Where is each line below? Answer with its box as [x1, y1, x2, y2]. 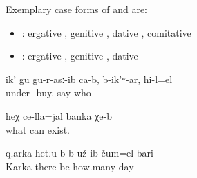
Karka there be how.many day [6, 159, 134, 173]
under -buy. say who [6, 85, 91, 100]
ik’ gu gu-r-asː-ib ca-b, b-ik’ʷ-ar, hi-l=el [6, 71, 173, 86]
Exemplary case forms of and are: [6, 2, 148, 16]
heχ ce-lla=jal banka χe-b [6, 108, 112, 123]
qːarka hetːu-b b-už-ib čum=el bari [6, 145, 153, 160]
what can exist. [6, 122, 71, 136]
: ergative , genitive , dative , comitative [21, 25, 191, 39]
